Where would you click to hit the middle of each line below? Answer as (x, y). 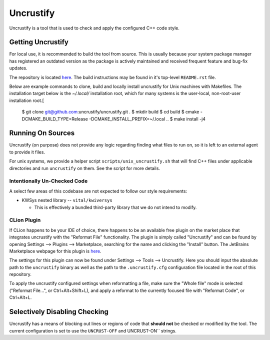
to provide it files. (27, 152)
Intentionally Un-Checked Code (48, 181)
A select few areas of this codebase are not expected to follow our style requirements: (98, 191)
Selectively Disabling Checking (59, 312)
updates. (18, 68)
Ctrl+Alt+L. (20, 297)
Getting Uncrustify (39, 42)
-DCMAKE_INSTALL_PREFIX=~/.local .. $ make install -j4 (147, 119)
